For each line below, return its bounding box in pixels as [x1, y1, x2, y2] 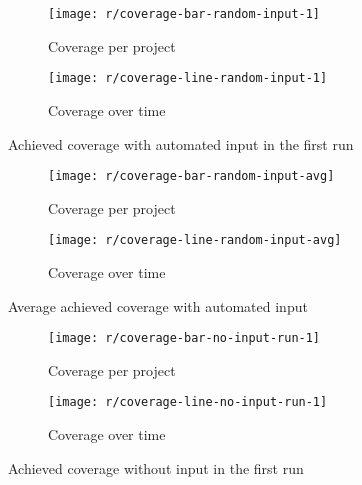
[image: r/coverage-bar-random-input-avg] [48, 169, 335, 184]
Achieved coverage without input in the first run [8, 457, 304, 478]
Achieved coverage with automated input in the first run [8, 133, 354, 154]
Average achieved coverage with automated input [8, 295, 308, 316]
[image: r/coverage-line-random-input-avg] [48, 233, 342, 248]
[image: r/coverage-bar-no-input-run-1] [48, 331, 321, 346]
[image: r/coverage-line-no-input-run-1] [48, 395, 328, 410]
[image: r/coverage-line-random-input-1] [48, 71, 328, 86]
